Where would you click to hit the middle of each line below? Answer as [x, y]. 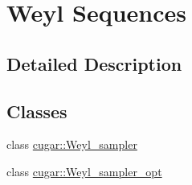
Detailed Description [94, 63]
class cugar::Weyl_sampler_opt [84, 171]
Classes [37, 111]
